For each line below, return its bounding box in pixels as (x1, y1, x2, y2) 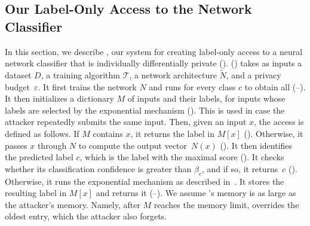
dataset (5, 69, 32, 81)
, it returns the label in (130, 127, 215, 139)
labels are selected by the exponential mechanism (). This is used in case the (5, 103, 285, 116)
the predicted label (5, 151, 73, 163)
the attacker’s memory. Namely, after (5, 198, 140, 210)
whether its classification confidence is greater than (5, 162, 192, 175)
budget (5, 80, 30, 93)
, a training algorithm (41, 69, 120, 81)
